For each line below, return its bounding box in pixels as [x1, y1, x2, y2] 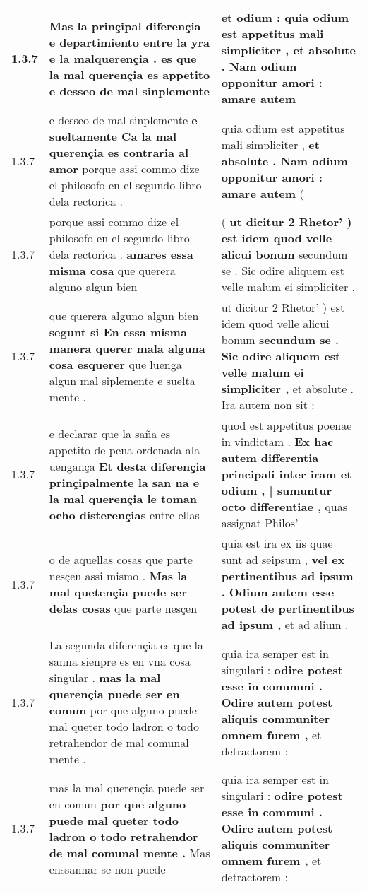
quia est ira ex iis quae [221, 535, 333, 551]
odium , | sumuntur [221, 482, 332, 498]
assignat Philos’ [221, 514, 299, 531]
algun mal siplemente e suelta [49, 372, 195, 389]
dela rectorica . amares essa [49, 246, 193, 262]
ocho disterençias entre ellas [49, 506, 200, 523]
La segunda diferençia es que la [49, 637, 204, 653]
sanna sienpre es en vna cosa [49, 653, 191, 669]
